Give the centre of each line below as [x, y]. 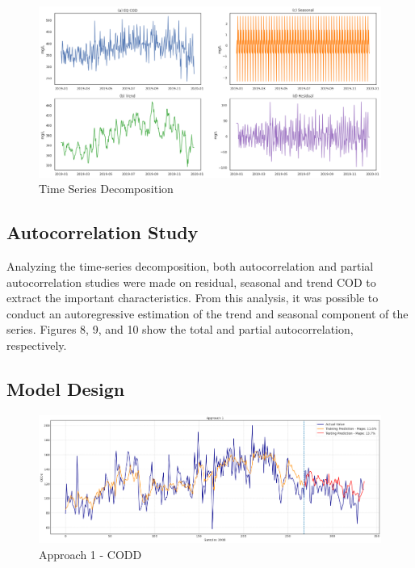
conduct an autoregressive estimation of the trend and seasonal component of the [207, 313]
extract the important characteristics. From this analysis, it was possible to [193, 298]
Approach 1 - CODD [90, 555]
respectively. [37, 345]
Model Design [66, 388]
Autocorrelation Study [103, 232]
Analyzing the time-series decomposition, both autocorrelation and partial [190, 265]
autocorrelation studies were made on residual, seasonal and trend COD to [191, 282]
